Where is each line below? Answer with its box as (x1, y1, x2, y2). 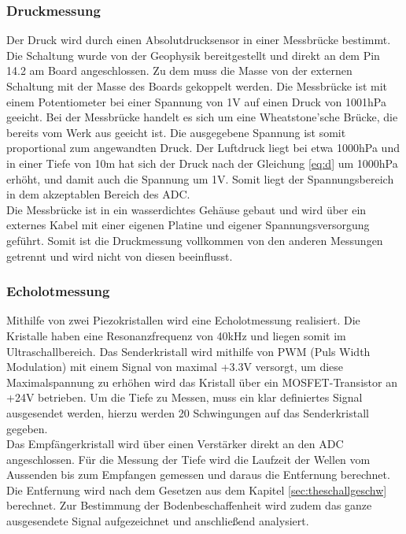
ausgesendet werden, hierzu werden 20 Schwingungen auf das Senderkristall (6, 404, 369, 421)
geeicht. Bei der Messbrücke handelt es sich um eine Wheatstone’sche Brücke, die (6, 109, 398, 125)
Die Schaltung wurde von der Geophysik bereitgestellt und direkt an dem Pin (6, 46, 380, 63)
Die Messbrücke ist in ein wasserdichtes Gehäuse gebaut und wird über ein (6, 201, 367, 217)
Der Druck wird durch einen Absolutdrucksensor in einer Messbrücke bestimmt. (6, 32, 391, 48)
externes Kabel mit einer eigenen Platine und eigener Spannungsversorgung (6, 217, 370, 233)
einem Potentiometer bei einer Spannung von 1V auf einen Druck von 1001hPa (6, 93, 386, 109)
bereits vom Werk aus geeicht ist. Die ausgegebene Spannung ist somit (6, 124, 346, 140)
